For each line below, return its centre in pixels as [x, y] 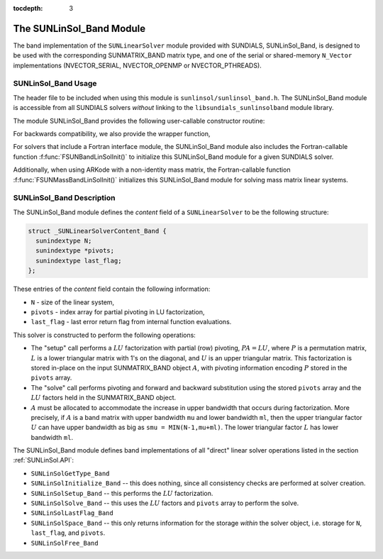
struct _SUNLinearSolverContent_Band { [97, 231]
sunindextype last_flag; [79, 260]
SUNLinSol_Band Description [64, 198]
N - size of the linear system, [73, 302]
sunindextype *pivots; [75, 251]
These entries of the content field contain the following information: [112, 289]
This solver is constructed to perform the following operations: [105, 335]
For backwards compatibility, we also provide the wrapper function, [112, 134]
